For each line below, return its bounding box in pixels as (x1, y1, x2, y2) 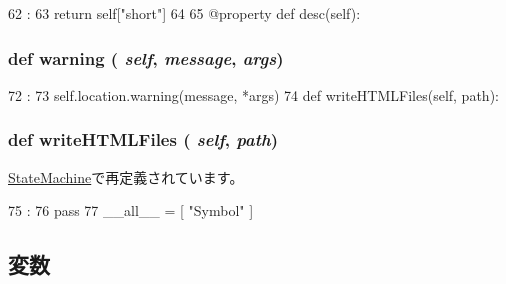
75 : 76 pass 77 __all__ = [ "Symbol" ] (8, 200, 254, 221)
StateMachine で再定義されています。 (8, 166, 244, 187)
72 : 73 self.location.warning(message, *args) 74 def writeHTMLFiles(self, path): (8, 84, 499, 105)
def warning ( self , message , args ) (8, 45, 284, 70)
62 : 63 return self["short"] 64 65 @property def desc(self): (8, 3, 361, 23)
